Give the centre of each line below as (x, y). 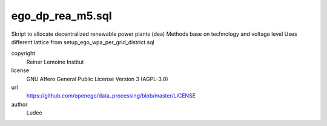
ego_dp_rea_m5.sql (61, 16)
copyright (23, 53)
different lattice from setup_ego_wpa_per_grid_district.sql (83, 42)
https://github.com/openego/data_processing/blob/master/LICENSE (111, 96)
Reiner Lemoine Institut (55, 62)
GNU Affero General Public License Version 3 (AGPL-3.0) (97, 79)
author (19, 104)
